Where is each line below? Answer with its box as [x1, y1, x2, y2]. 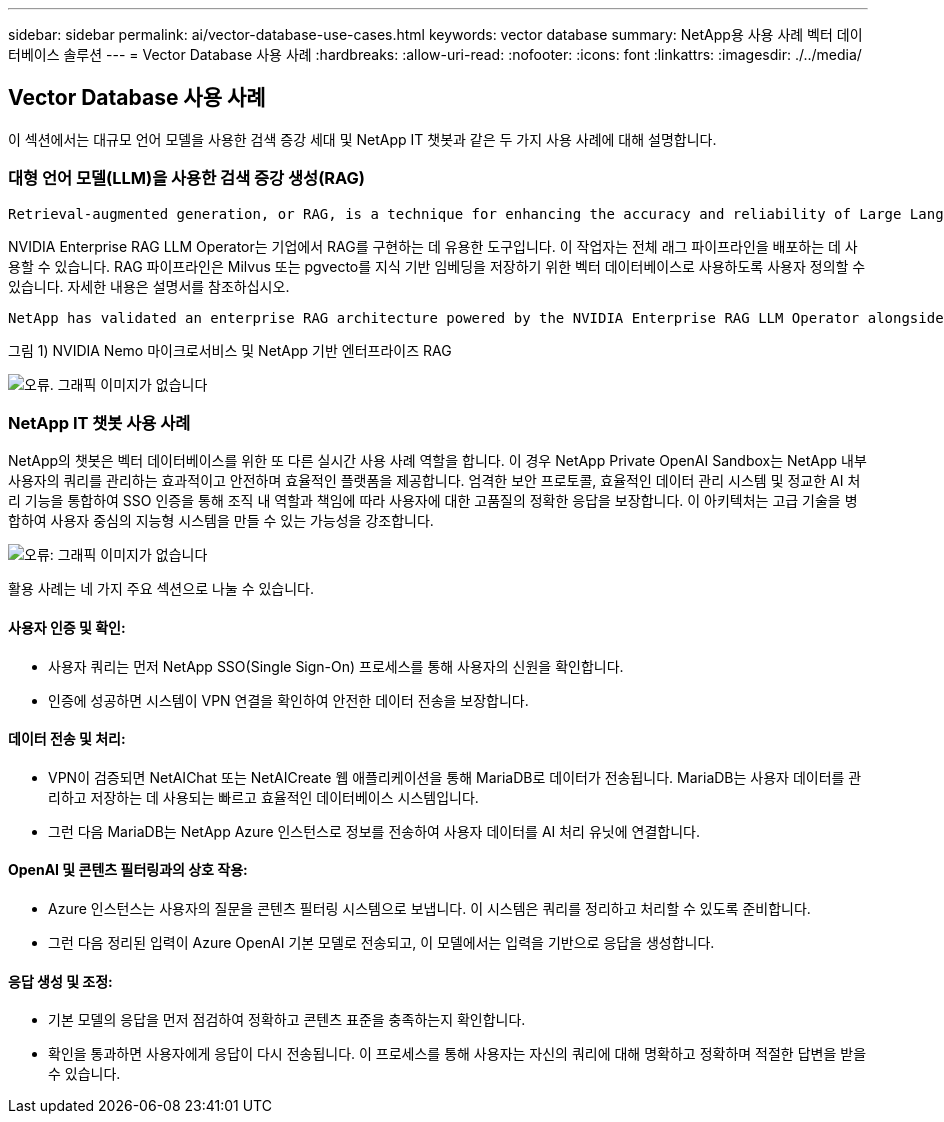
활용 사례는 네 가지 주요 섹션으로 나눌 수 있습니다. [8, 580, 315, 598]
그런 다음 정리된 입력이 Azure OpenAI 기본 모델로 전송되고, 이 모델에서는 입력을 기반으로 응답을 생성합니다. [48, 934, 715, 951]
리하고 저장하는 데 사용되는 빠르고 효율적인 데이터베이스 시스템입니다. [48, 788, 479, 806]
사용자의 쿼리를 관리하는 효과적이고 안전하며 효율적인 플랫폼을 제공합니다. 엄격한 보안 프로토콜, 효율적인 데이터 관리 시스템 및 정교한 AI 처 [8, 472, 861, 490]
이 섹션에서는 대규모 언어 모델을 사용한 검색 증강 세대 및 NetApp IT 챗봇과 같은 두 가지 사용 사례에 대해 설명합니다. [8, 130, 717, 148]
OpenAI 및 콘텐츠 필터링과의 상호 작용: [8, 861, 248, 879]
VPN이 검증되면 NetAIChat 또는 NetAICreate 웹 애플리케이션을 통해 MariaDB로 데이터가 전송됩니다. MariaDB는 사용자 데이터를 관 [48, 768, 862, 786]
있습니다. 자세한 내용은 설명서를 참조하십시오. [8, 277, 290, 295]
